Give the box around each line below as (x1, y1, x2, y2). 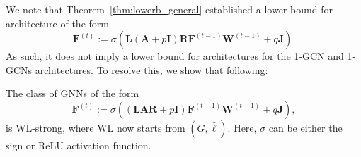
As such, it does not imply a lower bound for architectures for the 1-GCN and (6, 49, 344, 63)
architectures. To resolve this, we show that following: (35, 62, 268, 77)
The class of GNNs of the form (6, 86, 139, 101)
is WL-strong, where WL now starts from (6, 120, 185, 134)
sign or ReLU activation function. (6, 137, 151, 152)
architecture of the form (6, 15, 109, 30)
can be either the (268, 120, 343, 134)
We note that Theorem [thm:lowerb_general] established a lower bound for (6, 2, 333, 16)
